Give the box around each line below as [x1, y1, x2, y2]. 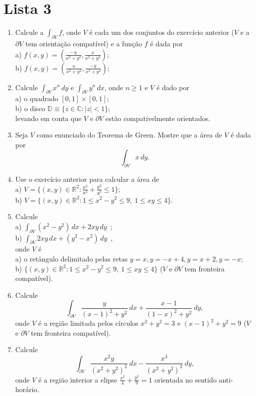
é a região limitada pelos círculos [38, 318, 138, 328]
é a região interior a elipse [38, 374, 118, 385]
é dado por [156, 82, 190, 92]
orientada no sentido [154, 374, 217, 385]
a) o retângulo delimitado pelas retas [15, 253, 128, 264]
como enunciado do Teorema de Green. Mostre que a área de [36, 130, 222, 140]
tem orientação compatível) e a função [25, 38, 142, 48]
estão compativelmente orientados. [106, 113, 211, 123]
